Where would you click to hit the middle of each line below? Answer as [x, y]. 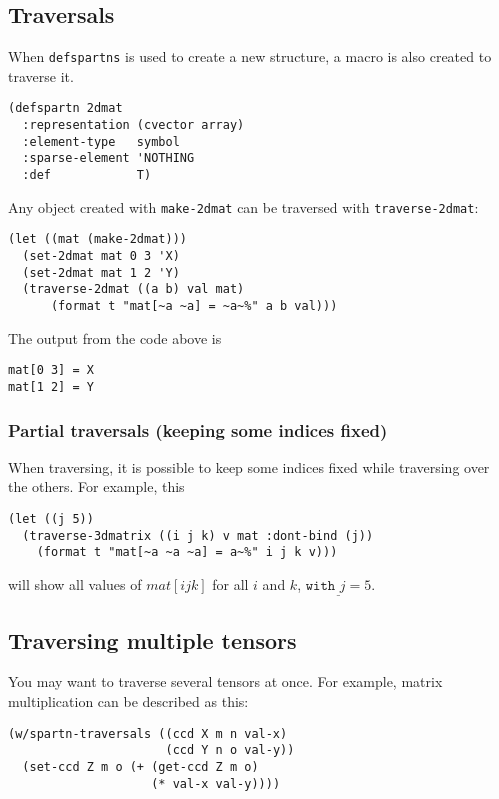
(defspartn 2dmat [65, 108]
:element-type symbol [101, 141]
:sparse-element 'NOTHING [108, 158]
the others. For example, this [96, 486]
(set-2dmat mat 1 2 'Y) [101, 272]
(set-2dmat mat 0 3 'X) [101, 256]
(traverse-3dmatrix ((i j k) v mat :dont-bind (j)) [198, 535]
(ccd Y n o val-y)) [230, 750]
